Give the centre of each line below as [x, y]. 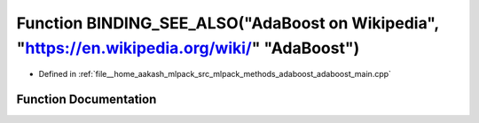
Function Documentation [86, 100]
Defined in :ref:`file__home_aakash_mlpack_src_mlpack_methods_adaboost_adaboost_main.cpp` [215, 74]
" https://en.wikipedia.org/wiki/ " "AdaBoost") [188, 48]
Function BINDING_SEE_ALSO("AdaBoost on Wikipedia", [228, 23]
